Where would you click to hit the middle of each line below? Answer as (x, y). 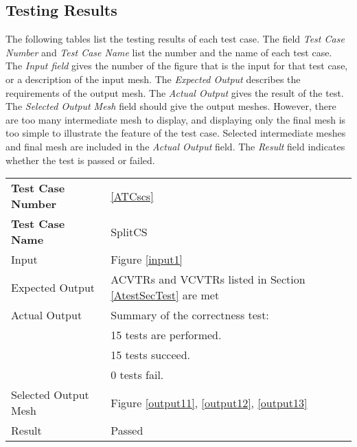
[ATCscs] (132, 196)
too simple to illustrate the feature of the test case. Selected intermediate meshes (176, 133)
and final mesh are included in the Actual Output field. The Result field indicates (175, 146)
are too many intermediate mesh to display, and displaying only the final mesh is (176, 119)
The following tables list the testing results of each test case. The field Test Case (175, 39)
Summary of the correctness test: (190, 315)
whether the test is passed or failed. (80, 160)
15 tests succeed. (150, 355)
